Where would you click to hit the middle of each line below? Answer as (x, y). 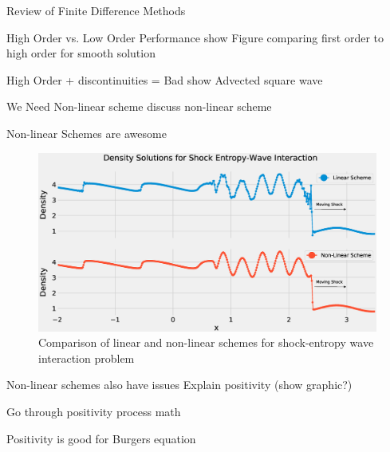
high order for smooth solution (81, 53)
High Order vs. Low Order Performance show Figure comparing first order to (195, 37)
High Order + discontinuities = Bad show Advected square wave (165, 79)
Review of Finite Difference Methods (96, 10)
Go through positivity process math (94, 411)
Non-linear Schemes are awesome (87, 133)
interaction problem (87, 358)
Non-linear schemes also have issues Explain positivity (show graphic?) (179, 385)
